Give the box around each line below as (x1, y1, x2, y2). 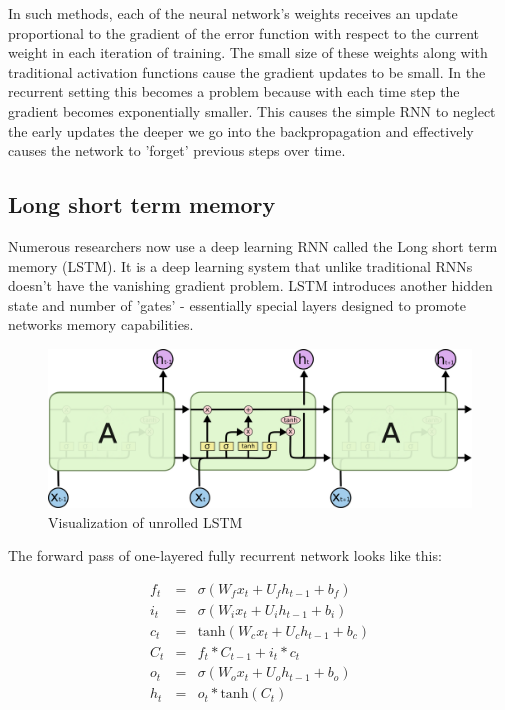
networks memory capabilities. (8, 314, 194, 335)
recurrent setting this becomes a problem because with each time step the (8, 81, 460, 102)
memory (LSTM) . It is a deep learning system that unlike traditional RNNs (8, 255, 473, 276)
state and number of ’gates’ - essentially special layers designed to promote (8, 294, 466, 315)
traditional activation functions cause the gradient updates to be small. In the (8, 61, 486, 82)
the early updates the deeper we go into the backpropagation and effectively (8, 120, 474, 141)
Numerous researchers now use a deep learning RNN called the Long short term (8, 235, 498, 256)
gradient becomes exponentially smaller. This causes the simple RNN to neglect (8, 100, 496, 121)
